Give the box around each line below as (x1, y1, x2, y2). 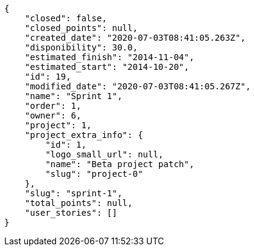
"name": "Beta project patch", (45, 159, 194, 169)
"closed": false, (24, 13, 107, 23)
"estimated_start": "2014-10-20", (24, 62, 189, 72)
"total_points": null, (24, 198, 133, 208)
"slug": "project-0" (45, 169, 143, 179)
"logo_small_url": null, (45, 150, 164, 159)
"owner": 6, (24, 111, 82, 120)
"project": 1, (24, 120, 92, 130)
